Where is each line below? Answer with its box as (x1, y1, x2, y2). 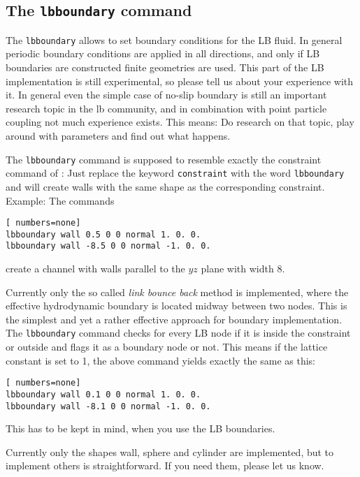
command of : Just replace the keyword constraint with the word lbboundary (6, 166, 345, 180)
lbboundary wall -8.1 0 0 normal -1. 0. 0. (6, 401, 211, 411)
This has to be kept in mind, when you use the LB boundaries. (6, 421, 275, 436)
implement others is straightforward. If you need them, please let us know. (6, 458, 324, 473)
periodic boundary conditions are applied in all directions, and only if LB (6, 46, 320, 61)
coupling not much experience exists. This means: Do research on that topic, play (6, 115, 354, 129)
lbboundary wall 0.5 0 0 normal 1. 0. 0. (6, 229, 201, 240)
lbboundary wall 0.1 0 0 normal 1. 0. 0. (6, 389, 201, 399)
